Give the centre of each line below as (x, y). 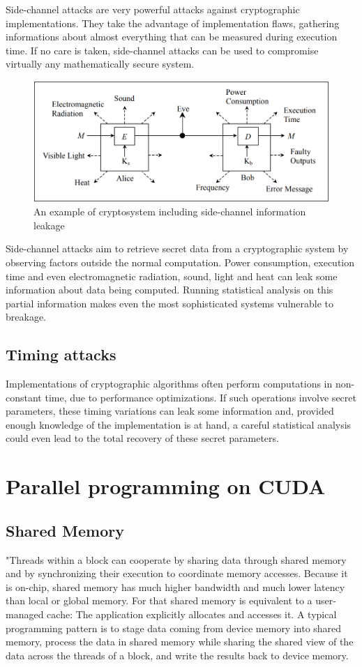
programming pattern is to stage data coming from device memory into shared (174, 628)
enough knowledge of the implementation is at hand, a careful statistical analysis (179, 424)
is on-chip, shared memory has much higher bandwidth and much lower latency (175, 586)
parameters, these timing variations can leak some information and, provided (170, 411)
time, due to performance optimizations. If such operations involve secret (201, 397)
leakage (49, 225)
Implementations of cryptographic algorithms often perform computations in (169, 384)
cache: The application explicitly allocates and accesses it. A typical (192, 614)
